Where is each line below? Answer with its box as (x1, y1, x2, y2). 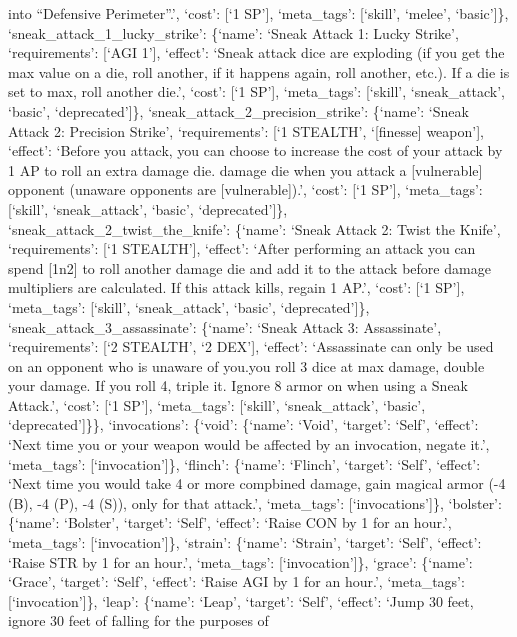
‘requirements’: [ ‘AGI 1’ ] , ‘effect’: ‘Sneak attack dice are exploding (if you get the (8, 42, 505, 63)
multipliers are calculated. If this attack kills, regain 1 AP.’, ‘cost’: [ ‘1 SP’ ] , (8, 277, 465, 298)
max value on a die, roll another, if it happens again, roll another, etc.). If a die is (8, 61, 510, 82)
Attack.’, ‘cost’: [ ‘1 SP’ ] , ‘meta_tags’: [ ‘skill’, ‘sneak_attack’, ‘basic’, (8, 394, 426, 415)
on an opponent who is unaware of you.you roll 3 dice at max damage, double (8, 355, 485, 376)
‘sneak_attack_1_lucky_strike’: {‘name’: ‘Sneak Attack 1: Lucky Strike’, (8, 22, 459, 43)
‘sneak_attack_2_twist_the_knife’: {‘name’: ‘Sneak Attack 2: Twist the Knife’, (8, 218, 501, 239)
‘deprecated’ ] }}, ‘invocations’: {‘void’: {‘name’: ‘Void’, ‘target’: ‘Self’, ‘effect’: (8, 414, 479, 435)
